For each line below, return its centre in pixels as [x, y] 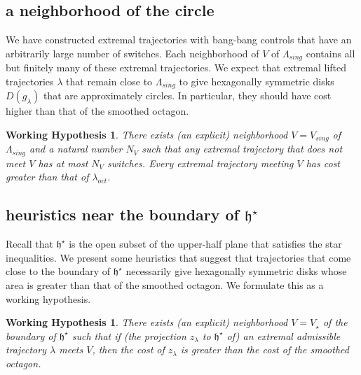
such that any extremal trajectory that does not [242, 149]
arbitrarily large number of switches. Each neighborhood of [132, 53]
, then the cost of [128, 349]
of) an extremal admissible [284, 335]
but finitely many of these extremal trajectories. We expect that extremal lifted [176, 68]
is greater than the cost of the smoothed [265, 349]
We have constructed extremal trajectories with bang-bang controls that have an [179, 40]
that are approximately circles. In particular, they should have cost [187, 95]
